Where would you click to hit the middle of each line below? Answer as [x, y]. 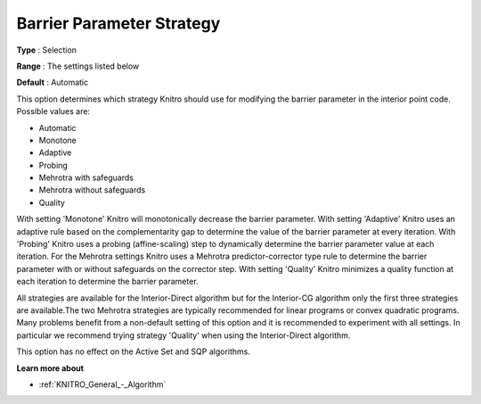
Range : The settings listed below [78, 66]
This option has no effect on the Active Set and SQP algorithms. [134, 351]
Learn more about [50, 368]
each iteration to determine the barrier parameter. [108, 282]
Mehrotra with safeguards [86, 177]
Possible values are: [53, 111]
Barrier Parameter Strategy [118, 23]
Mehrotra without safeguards [92, 190]
